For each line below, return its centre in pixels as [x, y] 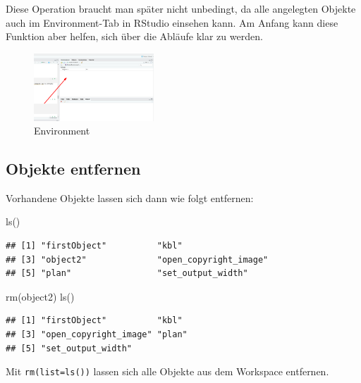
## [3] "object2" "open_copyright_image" [137, 259]
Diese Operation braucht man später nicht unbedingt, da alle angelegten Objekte [181, 8]
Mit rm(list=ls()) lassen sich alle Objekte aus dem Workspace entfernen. [167, 371]
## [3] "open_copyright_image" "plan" [97, 335]
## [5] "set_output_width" [69, 348]
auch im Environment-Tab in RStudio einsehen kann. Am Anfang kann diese [172, 22]
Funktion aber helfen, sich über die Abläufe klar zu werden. [134, 36]
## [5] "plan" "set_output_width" [127, 274]
